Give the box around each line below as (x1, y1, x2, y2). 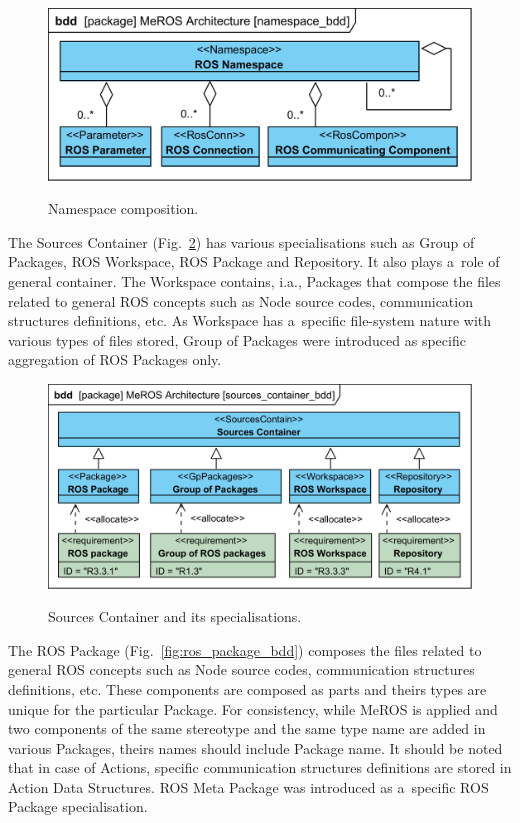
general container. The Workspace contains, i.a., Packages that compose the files (8, 271, 501, 292)
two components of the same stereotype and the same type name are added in (8, 718, 486, 739)
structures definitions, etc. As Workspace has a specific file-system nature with (8, 310, 492, 331)
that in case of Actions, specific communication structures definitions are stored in (8, 757, 512, 778)
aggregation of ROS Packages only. (8, 349, 222, 370)
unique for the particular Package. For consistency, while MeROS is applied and (8, 698, 498, 719)
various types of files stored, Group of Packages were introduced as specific (8, 329, 466, 350)
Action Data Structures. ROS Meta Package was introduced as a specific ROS (8, 776, 489, 797)
